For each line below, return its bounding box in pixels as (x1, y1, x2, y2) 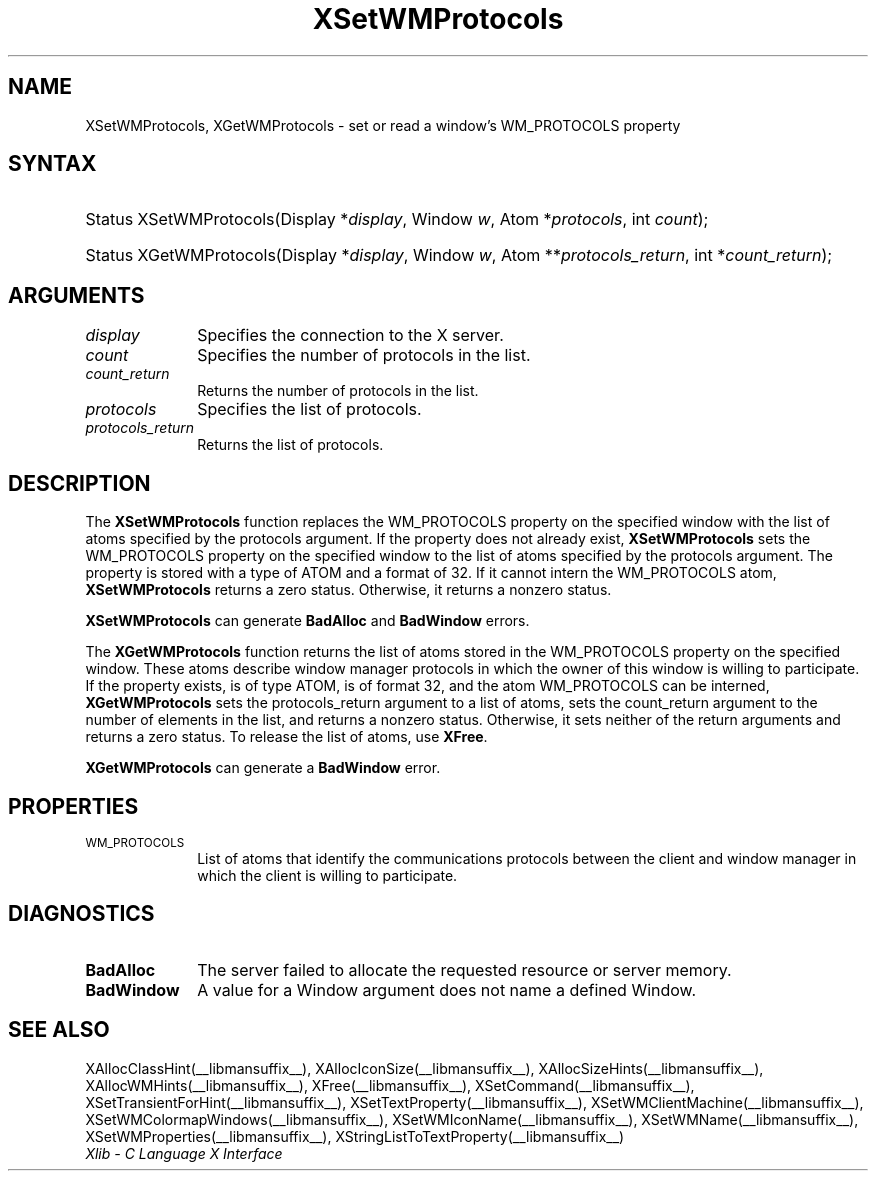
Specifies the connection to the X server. (197, 325, 504, 346)
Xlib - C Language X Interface (85, 1144, 283, 1162)
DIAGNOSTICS (8, 901, 155, 927)
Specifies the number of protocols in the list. (197, 345, 531, 366)
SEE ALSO (8, 1017, 110, 1043)
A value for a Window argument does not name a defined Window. (197, 979, 697, 1000)
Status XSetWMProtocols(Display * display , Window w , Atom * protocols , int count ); (85, 209, 709, 230)
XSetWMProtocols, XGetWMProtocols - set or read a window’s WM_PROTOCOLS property (85, 116, 681, 134)
